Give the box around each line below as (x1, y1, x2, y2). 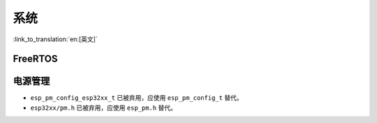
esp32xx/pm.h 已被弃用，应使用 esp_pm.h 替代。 (30, 103, 177, 112)
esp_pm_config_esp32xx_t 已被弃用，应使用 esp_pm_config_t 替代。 (30, 94, 244, 102)
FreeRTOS (13, 53, 59, 65)
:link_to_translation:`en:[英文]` (13, 35, 98, 43)
